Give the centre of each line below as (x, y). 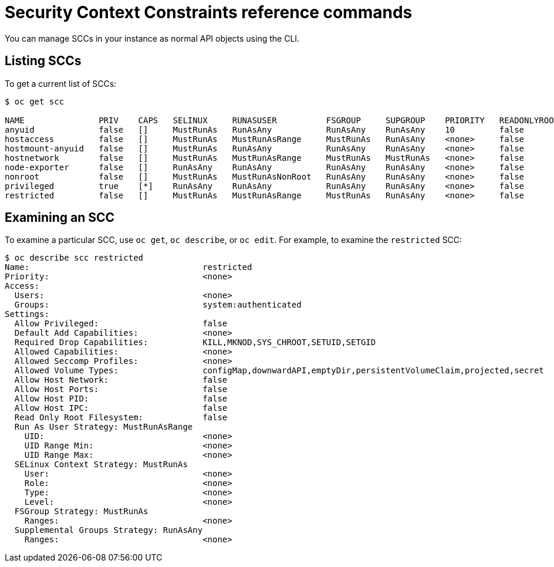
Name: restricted (129, 267)
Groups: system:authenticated (158, 305)
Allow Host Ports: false (121, 389)
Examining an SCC (60, 218)
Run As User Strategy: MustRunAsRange (104, 427)
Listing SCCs (43, 61)
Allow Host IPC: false (121, 408)
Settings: (27, 314)
